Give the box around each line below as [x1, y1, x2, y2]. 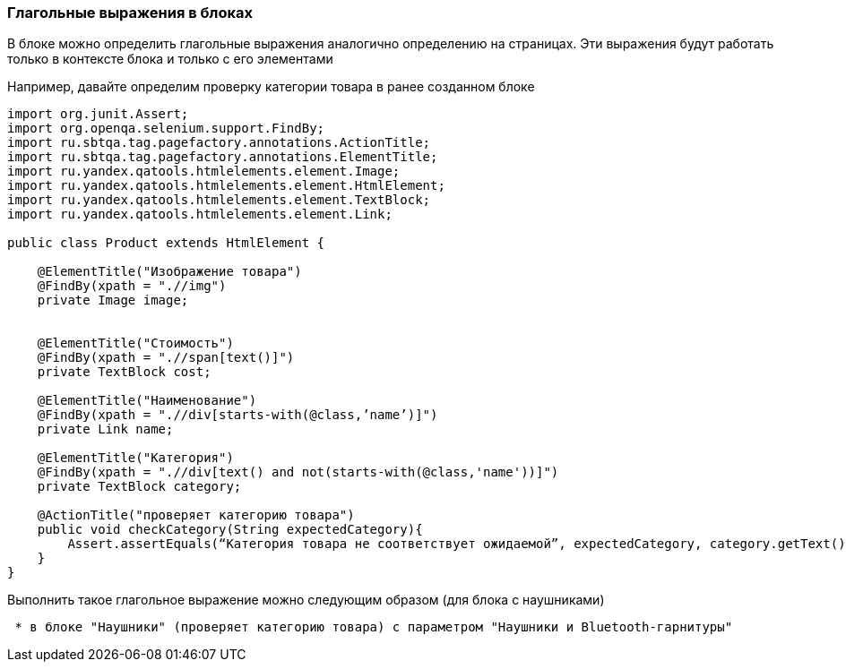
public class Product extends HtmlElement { [7, 236, 325, 251]
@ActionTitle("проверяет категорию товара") [37, 508, 355, 523]
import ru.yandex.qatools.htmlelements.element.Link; [7, 207, 393, 222]
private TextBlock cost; [37, 365, 211, 380]
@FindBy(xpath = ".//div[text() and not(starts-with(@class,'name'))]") [37, 465, 559, 480]
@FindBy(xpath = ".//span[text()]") [37, 350, 295, 365]
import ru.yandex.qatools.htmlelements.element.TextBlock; [7, 193, 431, 208]
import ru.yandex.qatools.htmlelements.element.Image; [7, 164, 401, 179]
